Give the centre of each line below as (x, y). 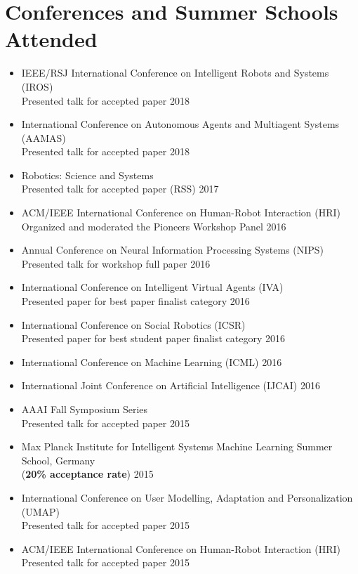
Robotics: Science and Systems (87, 175)
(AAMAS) (44, 137)
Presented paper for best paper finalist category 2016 (135, 301)
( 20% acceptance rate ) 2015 (87, 474)
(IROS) (37, 86)
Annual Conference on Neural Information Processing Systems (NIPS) (173, 250)
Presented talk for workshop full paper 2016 (116, 263)
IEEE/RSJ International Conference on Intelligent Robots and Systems (175, 73)
